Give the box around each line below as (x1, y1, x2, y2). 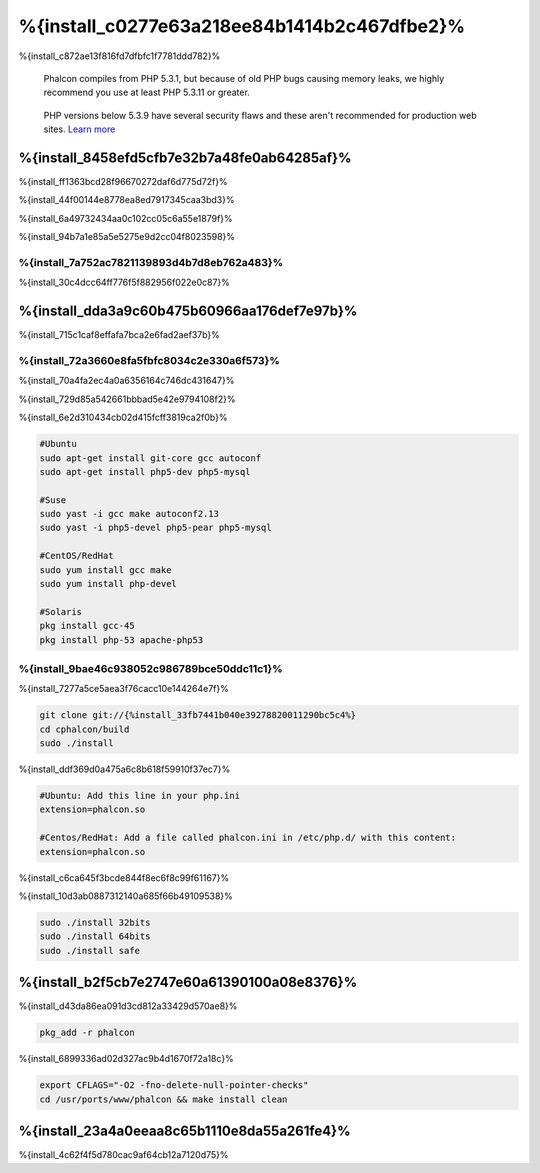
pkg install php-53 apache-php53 (39, 634, 204, 645)
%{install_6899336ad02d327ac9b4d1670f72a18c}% (18, 1053, 234, 1065)
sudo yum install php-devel (39, 578, 177, 590)
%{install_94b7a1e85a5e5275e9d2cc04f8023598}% (18, 231, 235, 243)
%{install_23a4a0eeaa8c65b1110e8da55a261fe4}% (18, 1123, 351, 1140)
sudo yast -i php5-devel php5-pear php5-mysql (39, 522, 272, 534)
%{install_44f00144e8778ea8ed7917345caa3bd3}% (18, 194, 235, 206)
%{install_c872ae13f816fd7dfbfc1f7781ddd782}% (18, 50, 221, 62)
